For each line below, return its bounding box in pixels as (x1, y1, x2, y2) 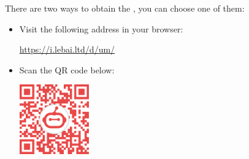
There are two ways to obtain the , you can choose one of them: (5, 2, 245, 14)
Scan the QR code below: (19, 63, 115, 76)
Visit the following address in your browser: (19, 22, 183, 35)
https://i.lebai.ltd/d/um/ (19, 43, 115, 56)
